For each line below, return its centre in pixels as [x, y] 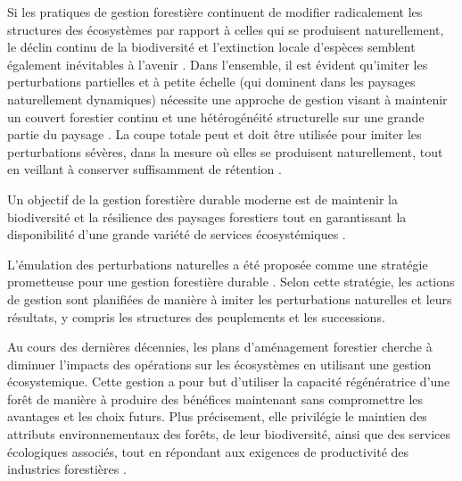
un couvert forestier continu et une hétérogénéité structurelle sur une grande [216, 116]
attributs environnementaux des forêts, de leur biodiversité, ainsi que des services [229, 434]
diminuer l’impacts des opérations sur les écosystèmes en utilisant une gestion [219, 364]
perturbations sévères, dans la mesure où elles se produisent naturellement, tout [225, 151]
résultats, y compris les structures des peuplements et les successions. [196, 316]
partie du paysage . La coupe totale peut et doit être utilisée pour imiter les [214, 134]
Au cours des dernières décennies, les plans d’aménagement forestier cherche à [220, 347]
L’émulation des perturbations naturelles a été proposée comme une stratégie [218, 264]
